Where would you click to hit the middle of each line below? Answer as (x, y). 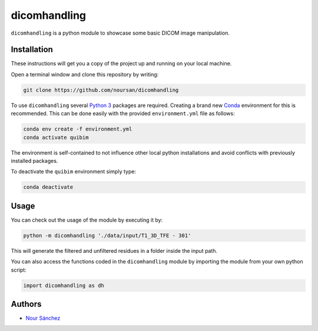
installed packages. (34, 161)
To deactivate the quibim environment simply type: (74, 172)
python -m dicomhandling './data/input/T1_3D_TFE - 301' (107, 235)
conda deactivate (48, 187)
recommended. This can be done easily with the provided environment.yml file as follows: (123, 113)
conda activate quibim (56, 137)
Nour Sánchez (43, 318)
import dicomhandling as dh (64, 285)
